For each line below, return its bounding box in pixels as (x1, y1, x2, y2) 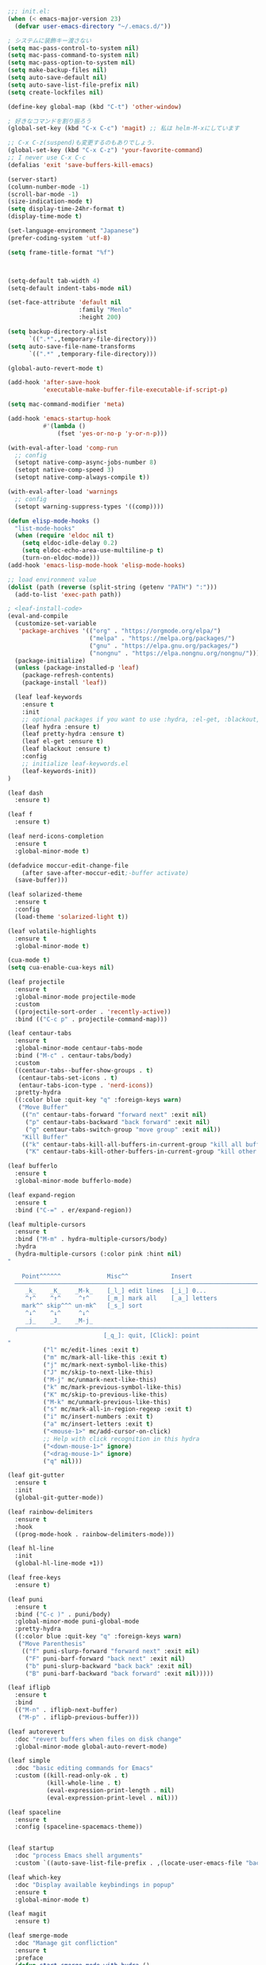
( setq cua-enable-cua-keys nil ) (7, 963, 114, 972)
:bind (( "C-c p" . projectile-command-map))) (14, 1015, 168, 1023)
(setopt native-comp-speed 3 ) (14, 466, 114, 474)
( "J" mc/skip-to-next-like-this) (42, 1368, 154, 1376)
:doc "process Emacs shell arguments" (14, 1852, 144, 1860)
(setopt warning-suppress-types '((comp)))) (14, 502, 164, 511)
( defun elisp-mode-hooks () (7, 517, 101, 525)
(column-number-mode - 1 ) (7, 183, 90, 191)
